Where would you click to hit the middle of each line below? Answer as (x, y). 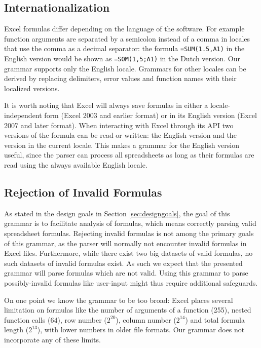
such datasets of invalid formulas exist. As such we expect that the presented (123, 263)
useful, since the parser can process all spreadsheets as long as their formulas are (129, 155)
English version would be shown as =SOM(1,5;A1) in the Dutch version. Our (122, 59)
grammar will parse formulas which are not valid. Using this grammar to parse (126, 273)
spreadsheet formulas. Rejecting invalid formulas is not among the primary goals (129, 233)
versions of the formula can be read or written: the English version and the (120, 135)
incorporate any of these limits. (52, 339)
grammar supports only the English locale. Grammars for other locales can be (125, 68)
